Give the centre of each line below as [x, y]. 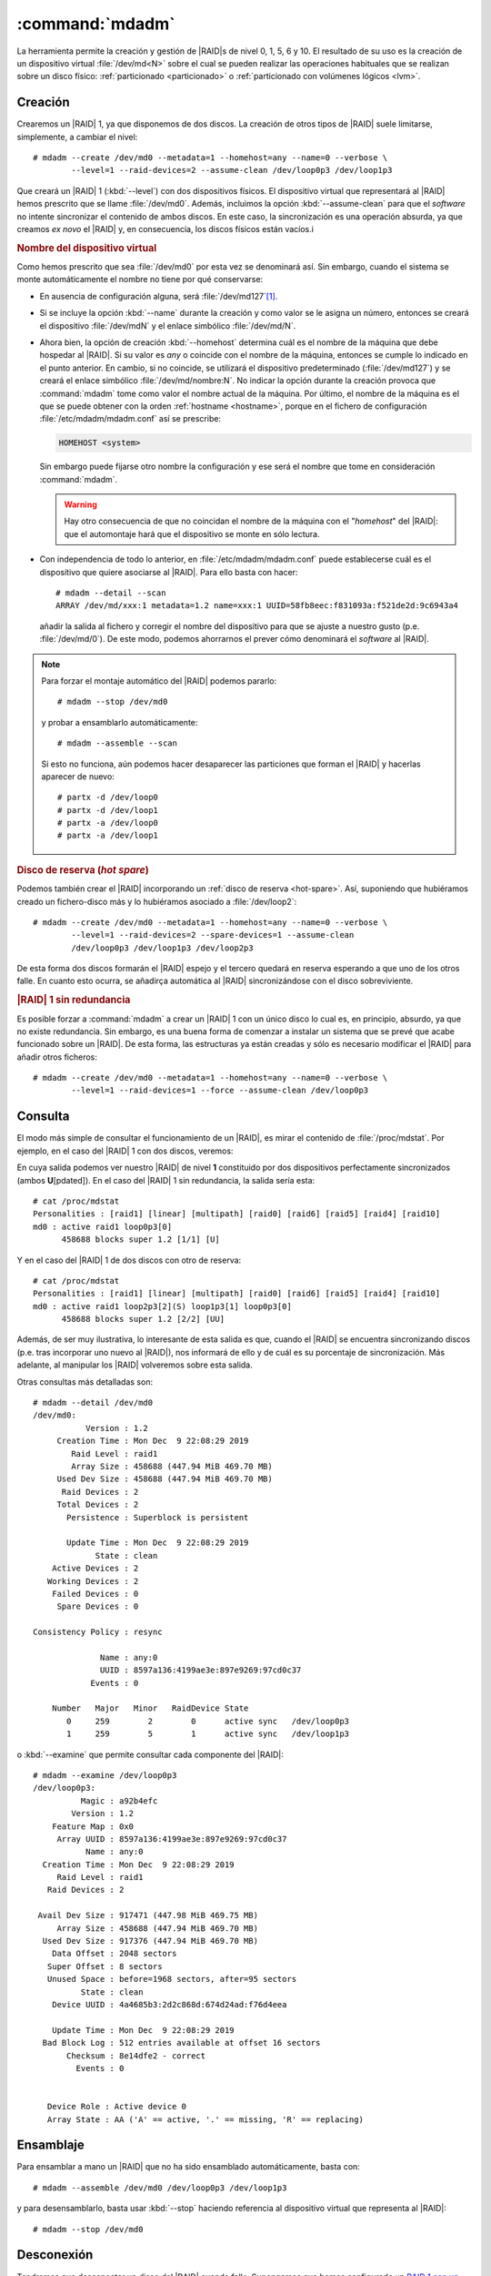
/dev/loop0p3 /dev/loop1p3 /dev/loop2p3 [162, 948]
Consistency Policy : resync [98, 1632]
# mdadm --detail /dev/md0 [93, 1403]
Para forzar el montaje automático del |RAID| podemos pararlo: [159, 681]
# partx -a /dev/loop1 [108, 836]
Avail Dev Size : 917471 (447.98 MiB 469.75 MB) [148, 1915]
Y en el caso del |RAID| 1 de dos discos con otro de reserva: [129, 1260]
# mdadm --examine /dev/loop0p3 [105, 1775]
